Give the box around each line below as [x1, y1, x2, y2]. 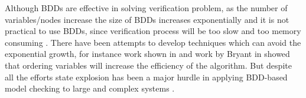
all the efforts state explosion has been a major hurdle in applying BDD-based [5, 70, 288, 83]
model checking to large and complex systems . [5, 82, 175, 94]
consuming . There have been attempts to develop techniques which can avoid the [5, 36, 301, 48]
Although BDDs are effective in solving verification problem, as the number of [5, 2, 288, 13]
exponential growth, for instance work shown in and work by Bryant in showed [5, 48, 290, 60]
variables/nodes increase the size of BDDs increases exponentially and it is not [5, 13, 289, 25]
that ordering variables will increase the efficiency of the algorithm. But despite [5, 59, 292, 71]
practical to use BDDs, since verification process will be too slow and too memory [5, 25, 301, 37]
